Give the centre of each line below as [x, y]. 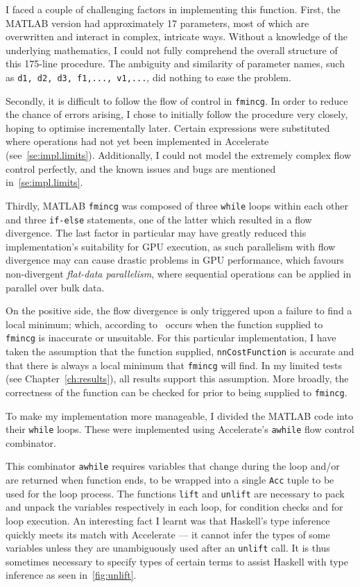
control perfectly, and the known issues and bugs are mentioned [141, 168]
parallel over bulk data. [55, 287]
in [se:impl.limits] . [44, 182]
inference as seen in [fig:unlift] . [71, 575]
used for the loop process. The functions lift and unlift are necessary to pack [175, 493]
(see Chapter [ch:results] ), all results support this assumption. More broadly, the [177, 378]
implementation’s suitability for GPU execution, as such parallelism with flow [171, 246]
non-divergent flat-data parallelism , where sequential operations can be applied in [179, 273]
